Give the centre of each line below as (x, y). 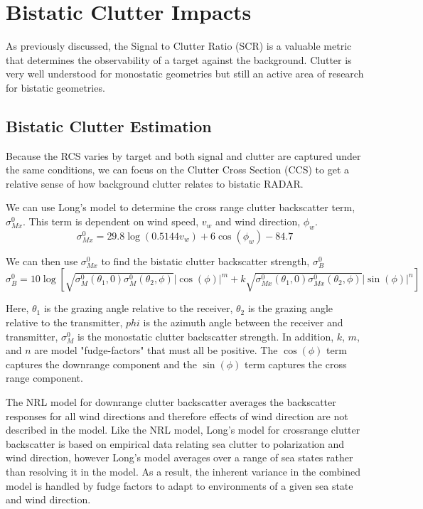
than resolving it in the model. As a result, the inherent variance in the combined (183, 471)
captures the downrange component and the (101, 364)
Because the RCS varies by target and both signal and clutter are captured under (183, 155)
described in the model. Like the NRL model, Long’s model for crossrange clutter (183, 430)
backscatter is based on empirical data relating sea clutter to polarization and (175, 443)
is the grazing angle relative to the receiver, (138, 308)
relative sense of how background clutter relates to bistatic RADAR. (155, 183)
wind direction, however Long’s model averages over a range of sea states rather (180, 457)
